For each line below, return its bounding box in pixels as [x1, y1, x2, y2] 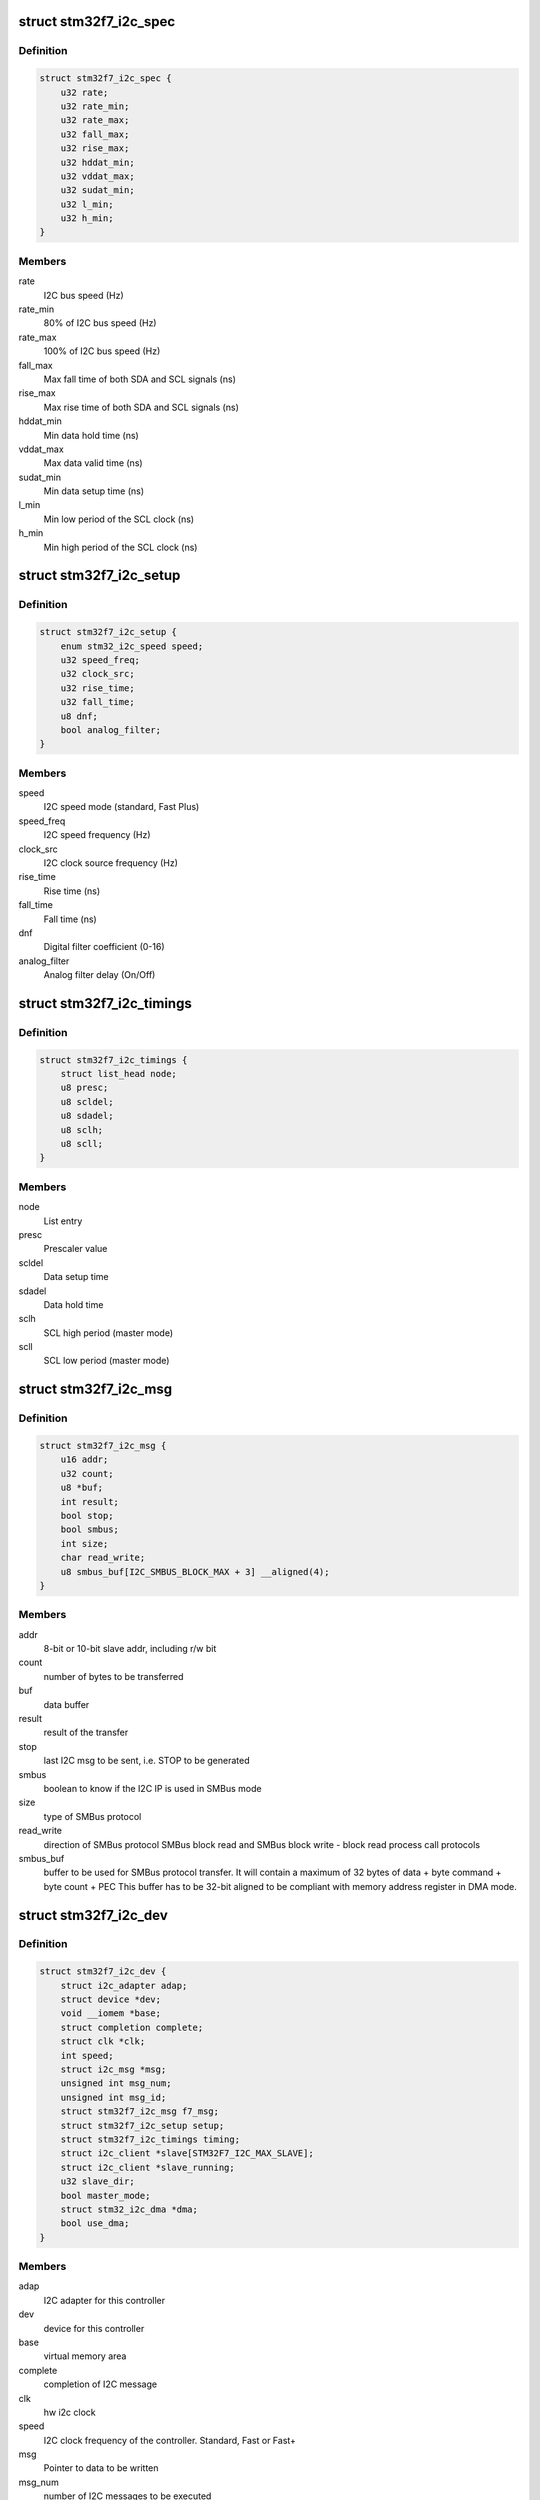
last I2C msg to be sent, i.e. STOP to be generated [43, 1755, 250, 1767]
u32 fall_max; [60, 128, 130, 140]
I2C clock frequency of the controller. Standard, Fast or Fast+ [43, 2434, 297, 2446]
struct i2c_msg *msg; [60, 2063, 167, 2075]
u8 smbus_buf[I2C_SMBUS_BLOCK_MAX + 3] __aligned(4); [60, 1566, 330, 1577]
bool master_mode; [60, 2190, 151, 2201]
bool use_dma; [60, 2218, 130, 2229]
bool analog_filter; [60, 724, 162, 735]
